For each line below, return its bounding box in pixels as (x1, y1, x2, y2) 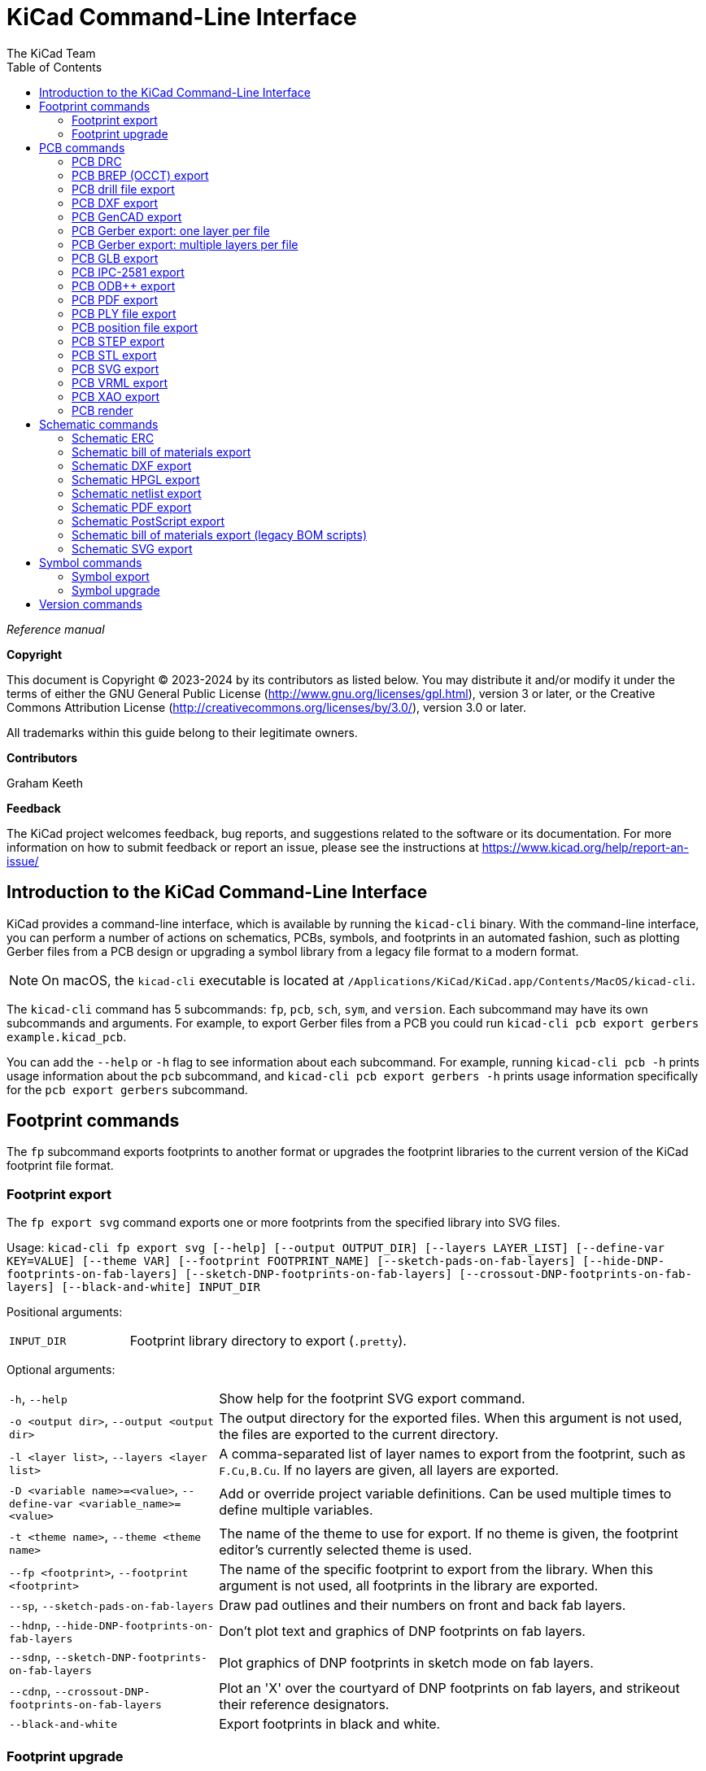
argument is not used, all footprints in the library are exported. (219, 1577, 599, 1594)
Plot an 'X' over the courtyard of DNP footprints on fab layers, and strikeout (219, 1680, 680, 1697)
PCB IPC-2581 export (72, 264, 185, 279)
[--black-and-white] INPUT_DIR (61, 1280, 260, 1294)
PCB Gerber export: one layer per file (72, 223, 270, 238)
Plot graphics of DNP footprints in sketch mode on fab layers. (219, 1654, 594, 1671)
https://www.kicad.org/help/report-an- (482, 840, 689, 854)
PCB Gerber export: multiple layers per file (72, 237, 299, 251)
